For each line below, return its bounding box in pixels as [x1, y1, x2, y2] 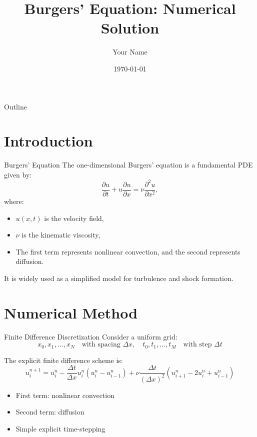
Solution [100, 17, 159, 38]
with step [183, 341, 212, 348]
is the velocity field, [44, 212, 104, 223]
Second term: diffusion [15, 406, 84, 417]
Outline [4, 101, 27, 111]
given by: [4, 169, 32, 179]
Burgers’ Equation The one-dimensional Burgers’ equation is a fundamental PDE [4, 159, 253, 170]
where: [4, 195, 24, 206]
